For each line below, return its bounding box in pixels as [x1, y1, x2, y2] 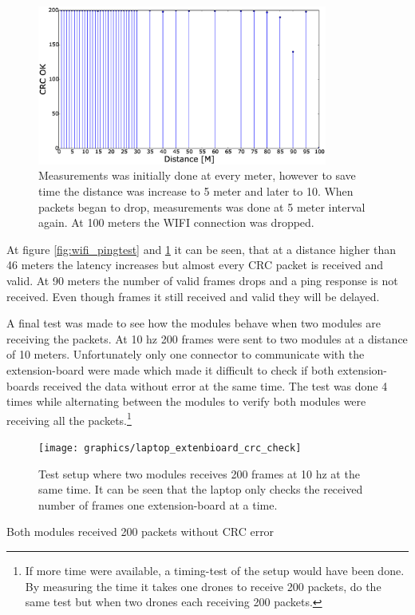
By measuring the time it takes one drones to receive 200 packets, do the [25, 577, 381, 594]
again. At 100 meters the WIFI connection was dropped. [38, 214, 314, 231]
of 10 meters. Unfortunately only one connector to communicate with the [6, 346, 365, 363]
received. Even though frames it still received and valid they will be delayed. [6, 288, 380, 304]
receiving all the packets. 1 [6, 409, 132, 428]
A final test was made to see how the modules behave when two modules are [6, 315, 381, 331]
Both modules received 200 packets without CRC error [6, 523, 275, 540]
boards [6, 377, 39, 394]
